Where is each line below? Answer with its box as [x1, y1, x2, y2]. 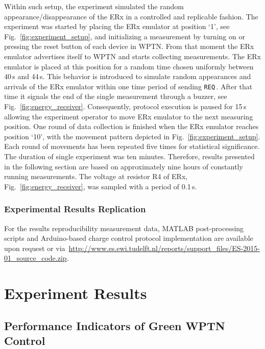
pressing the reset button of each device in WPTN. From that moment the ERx [4, 41, 254, 52]
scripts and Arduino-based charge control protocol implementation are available [4, 233, 253, 243]
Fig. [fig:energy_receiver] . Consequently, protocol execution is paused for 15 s [4, 101, 247, 111]
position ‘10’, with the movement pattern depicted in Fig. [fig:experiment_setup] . [4, 131, 260, 141]
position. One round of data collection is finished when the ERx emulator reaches [4, 121, 259, 132]
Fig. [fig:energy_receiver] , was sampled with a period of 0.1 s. [4, 181, 197, 191]
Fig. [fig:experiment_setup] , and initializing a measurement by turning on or [4, 31, 245, 41]
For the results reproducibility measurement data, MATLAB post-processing [4, 222, 244, 233]
